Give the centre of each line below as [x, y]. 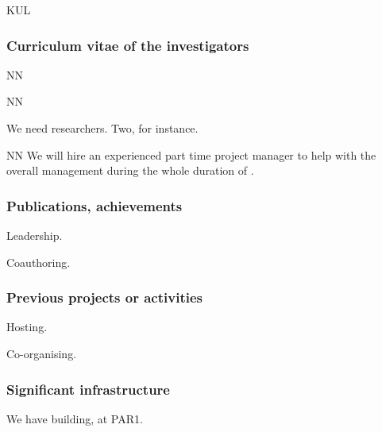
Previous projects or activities [104, 297]
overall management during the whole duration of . [130, 170]
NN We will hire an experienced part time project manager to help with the [191, 154]
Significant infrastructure [88, 389]
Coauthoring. [39, 262]
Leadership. [35, 235]
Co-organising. [42, 353]
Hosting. [27, 327]
